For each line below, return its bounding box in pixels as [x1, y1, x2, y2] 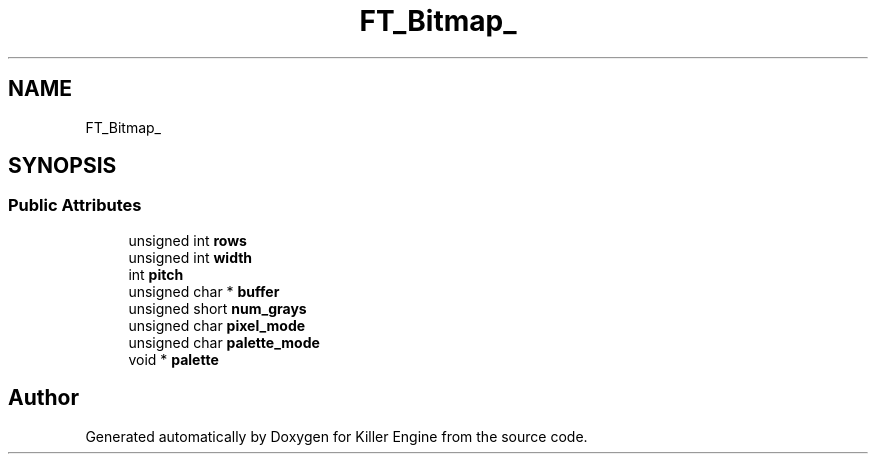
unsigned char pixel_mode [128, 316, 306, 334]
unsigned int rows [128, 231, 247, 249]
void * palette [128, 350, 219, 368]
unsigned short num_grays [128, 299, 307, 317]
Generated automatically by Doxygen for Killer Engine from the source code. [85, 427, 588, 445]
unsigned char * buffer [128, 282, 280, 300]
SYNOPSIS [8, 153, 117, 179]
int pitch [128, 265, 184, 283]
